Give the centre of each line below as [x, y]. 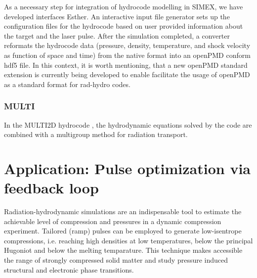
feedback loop [51, 188]
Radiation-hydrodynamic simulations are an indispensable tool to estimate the [123, 211]
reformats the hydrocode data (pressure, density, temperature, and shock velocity [127, 45]
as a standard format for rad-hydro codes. [67, 84]
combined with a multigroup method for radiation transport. [96, 134]
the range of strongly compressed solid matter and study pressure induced [116, 260]
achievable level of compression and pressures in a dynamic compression [113, 221]
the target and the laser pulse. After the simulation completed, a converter [117, 35]
